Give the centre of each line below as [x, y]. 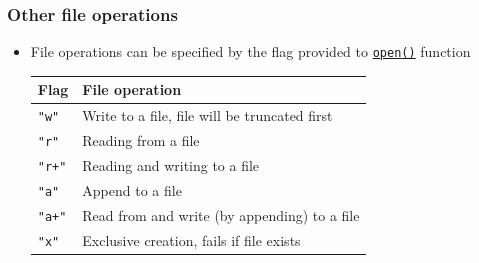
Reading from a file [141, 140]
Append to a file [132, 189]
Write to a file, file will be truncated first [207, 115]
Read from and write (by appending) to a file [221, 214]
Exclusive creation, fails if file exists [191, 239]
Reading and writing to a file [171, 165]
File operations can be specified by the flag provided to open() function [250, 51]
